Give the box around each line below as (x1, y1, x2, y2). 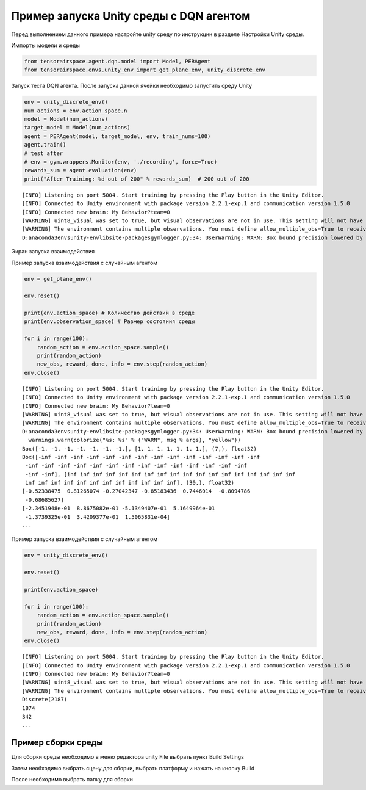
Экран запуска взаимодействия (11, 248, 95, 255)
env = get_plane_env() (24, 275, 92, 282)
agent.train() (24, 141, 66, 148)
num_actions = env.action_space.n (24, 107, 127, 114)
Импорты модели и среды (11, 42, 81, 49)
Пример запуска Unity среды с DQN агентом (11, 9, 251, 23)
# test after (24, 150, 63, 157)
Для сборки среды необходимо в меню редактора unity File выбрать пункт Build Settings (11, 753, 244, 761)
